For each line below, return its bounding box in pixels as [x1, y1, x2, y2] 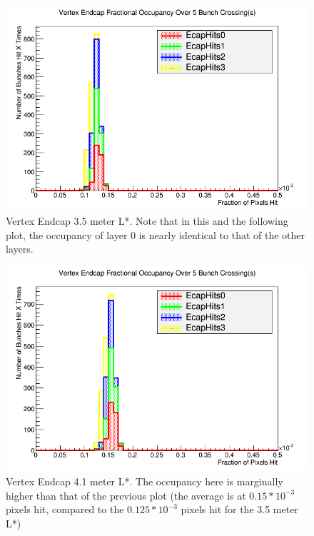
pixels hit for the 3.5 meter [181, 502, 298, 517]
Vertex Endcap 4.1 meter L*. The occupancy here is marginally [6, 474, 283, 489]
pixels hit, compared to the [6, 502, 124, 517]
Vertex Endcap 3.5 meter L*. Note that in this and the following [6, 213, 288, 228]
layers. [6, 241, 34, 256]
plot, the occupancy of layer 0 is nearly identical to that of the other [6, 227, 305, 242]
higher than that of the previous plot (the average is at [6, 487, 246, 502]
